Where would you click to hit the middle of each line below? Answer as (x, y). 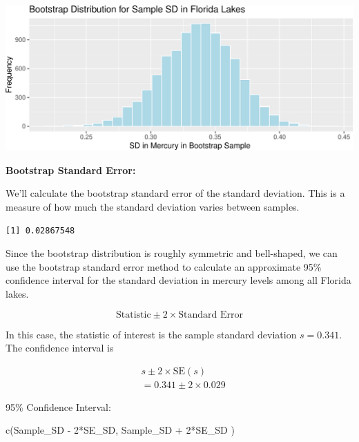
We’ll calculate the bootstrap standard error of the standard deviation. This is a (175, 193)
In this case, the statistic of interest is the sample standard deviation (151, 334)
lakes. (17, 293)
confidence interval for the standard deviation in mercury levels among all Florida (178, 280)
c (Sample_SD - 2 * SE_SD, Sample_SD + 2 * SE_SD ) (120, 430)
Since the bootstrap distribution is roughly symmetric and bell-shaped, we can (172, 253)
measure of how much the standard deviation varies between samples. (153, 206)
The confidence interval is (60, 348)
